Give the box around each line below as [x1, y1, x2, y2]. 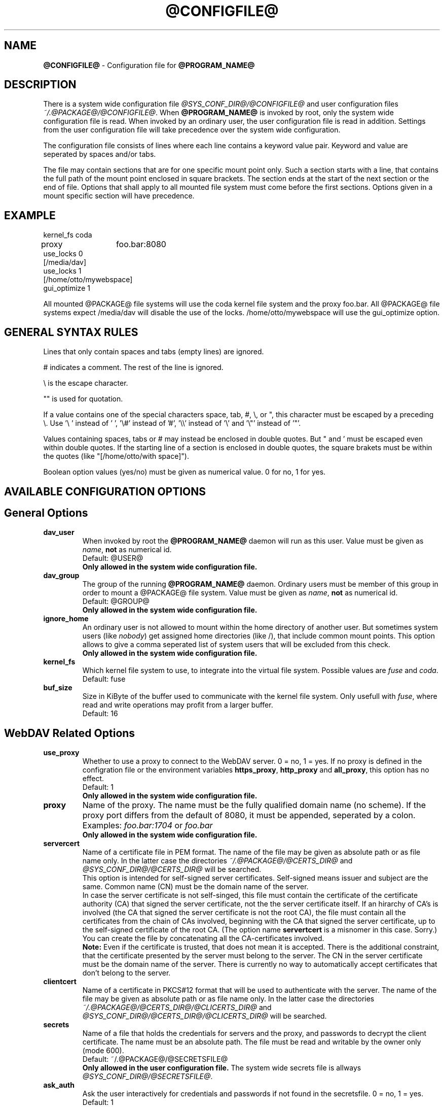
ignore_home [43, 614, 89, 623]
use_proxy [43, 748, 80, 757]
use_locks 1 [43, 266, 82, 276]
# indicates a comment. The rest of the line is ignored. [43, 363, 224, 372]
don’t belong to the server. [82, 968, 171, 978]
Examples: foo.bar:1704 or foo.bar [82, 820, 213, 831]
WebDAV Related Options [4, 726, 135, 740]
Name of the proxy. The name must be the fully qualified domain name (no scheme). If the [82, 800, 426, 811]
